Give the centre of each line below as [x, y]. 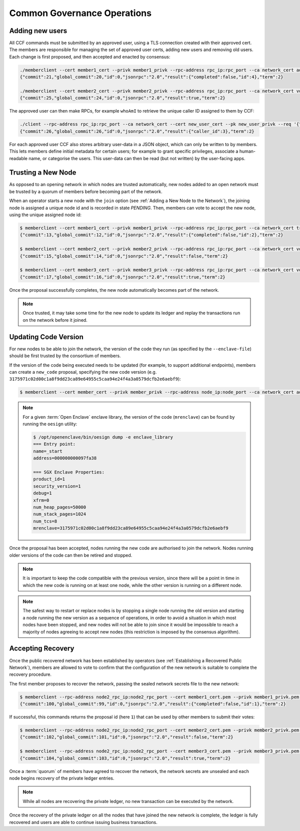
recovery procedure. [30, 674]
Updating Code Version [46, 337]
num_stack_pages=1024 [60, 514]
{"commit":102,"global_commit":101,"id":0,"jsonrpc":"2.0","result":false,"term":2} [126, 737]
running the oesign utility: [50, 424]
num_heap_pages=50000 [60, 507]
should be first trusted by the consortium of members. [65, 356]
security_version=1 [57, 486]
